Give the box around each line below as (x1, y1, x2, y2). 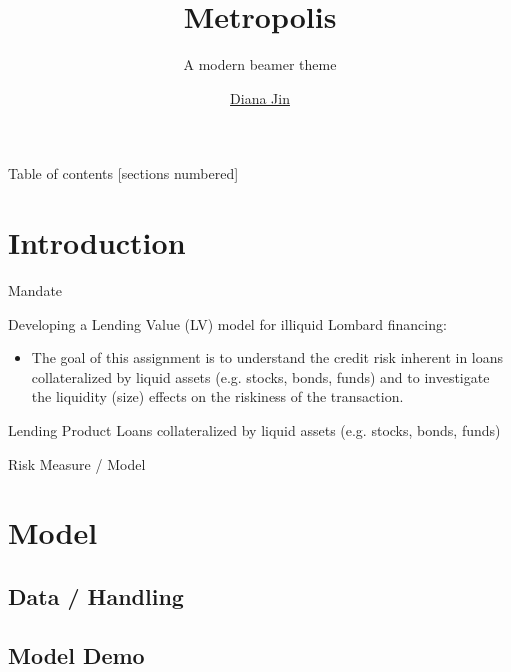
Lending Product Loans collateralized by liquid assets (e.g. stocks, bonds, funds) (8, 420, 501, 440)
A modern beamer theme (183, 54, 337, 75)
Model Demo (8, 639, 145, 670)
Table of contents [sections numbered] (8, 163, 239, 184)
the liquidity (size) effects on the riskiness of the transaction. (31, 386, 404, 407)
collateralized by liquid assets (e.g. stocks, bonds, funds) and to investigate (31, 366, 490, 387)
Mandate (8, 280, 63, 301)
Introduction (8, 222, 186, 263)
